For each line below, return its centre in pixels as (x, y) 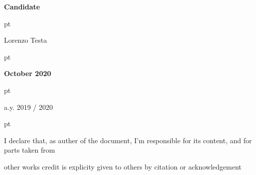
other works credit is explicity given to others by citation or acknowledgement (123, 166)
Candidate (22, 6)
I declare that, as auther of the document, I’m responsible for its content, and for (128, 140)
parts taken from (30, 150)
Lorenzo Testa (26, 40)
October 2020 (28, 73)
